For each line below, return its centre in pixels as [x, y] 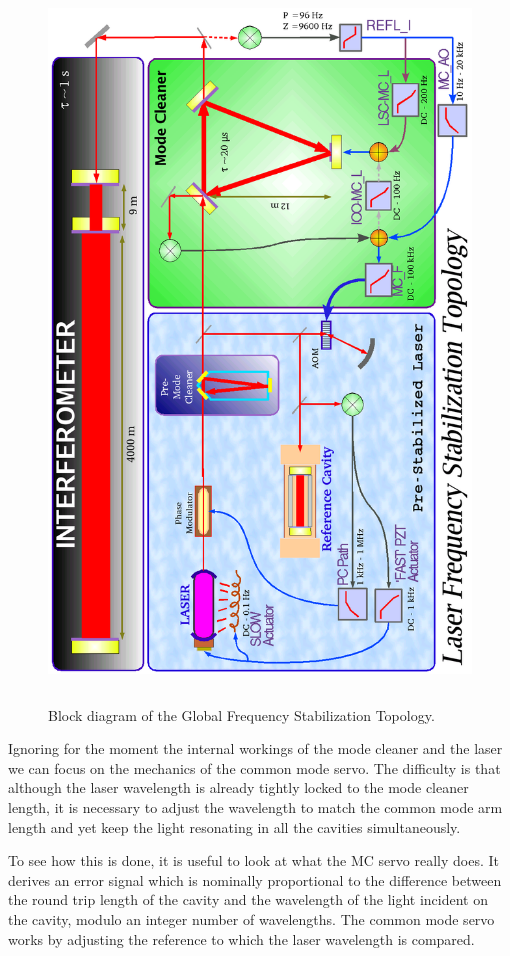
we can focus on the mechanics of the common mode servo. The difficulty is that [254, 767]
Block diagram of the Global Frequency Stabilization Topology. [241, 714]
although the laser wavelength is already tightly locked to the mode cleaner [238, 787]
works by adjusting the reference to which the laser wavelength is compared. [241, 938]
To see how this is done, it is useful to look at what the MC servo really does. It [253, 860]
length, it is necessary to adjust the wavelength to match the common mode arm [255, 806]
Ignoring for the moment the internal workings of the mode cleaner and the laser [255, 748]
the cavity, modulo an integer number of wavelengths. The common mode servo [251, 918]
